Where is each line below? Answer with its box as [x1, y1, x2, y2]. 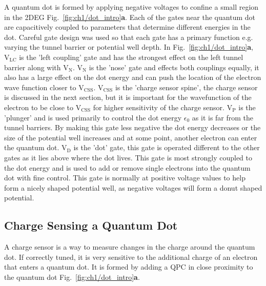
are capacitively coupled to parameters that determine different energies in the [4, 22, 251, 32]
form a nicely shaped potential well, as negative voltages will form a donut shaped [4, 182, 262, 193]
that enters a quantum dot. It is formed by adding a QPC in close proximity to [4, 261, 253, 272]
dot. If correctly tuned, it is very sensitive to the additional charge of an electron [4, 251, 258, 262]
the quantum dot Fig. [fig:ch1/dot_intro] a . [4, 271, 140, 282]
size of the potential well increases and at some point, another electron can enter [4, 132, 257, 142]
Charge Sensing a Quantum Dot [4, 217, 178, 233]
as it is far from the [192, 112, 254, 122]
